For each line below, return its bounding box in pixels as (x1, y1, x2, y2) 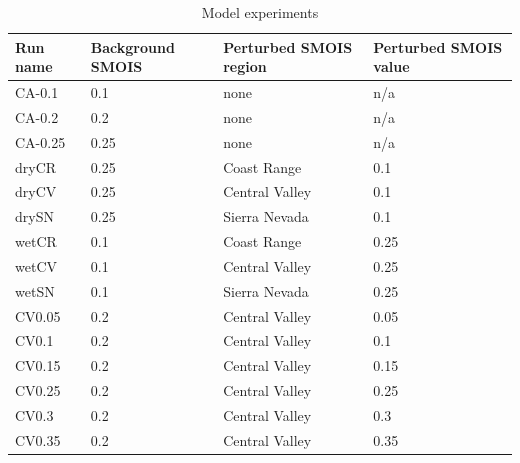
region (223, 56, 267, 77)
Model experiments (201, 2, 319, 22)
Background (90, 36, 175, 57)
